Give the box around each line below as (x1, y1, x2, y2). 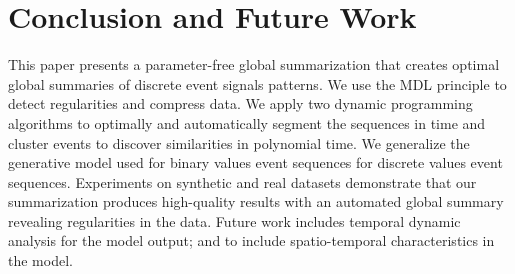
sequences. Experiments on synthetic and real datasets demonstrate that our (8, 171, 477, 192)
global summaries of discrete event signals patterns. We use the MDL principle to (8, 73, 507, 94)
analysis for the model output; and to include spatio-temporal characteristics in (8, 230, 495, 251)
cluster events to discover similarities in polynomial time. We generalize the (8, 132, 470, 153)
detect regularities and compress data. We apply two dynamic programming (8, 93, 473, 114)
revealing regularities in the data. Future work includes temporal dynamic (8, 210, 461, 231)
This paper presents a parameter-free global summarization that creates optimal (8, 54, 500, 75)
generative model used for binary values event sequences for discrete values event (8, 152, 503, 173)
